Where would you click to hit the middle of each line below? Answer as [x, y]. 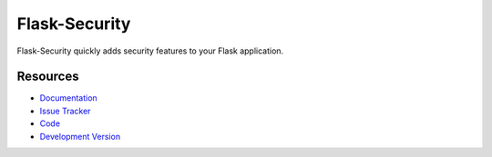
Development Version [80, 136]
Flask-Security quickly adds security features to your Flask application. [150, 51]
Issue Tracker [65, 111]
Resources [48, 77]
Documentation [68, 98]
